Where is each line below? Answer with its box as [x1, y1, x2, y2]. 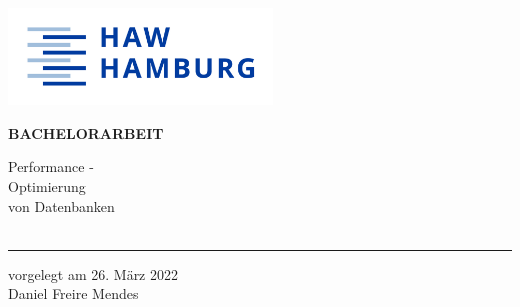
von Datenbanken [8, 195, 115, 216]
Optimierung [8, 175, 86, 196]
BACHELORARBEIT [8, 122, 164, 143]
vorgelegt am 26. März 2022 [8, 263, 179, 284]
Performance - [8, 156, 94, 177]
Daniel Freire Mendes [8, 283, 139, 304]
